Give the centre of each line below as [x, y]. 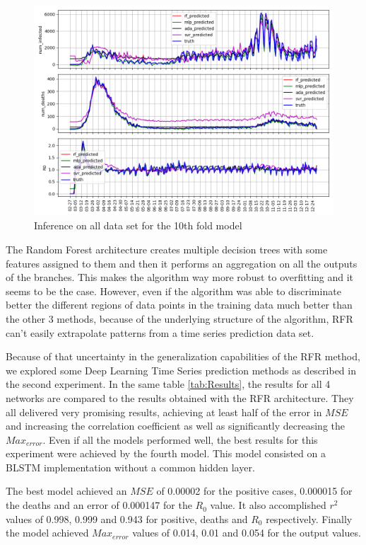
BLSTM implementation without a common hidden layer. [130, 467]
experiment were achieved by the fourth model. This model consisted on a [166, 453]
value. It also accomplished [268, 505]
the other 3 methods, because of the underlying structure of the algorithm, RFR [179, 318]
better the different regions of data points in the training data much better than [179, 305]
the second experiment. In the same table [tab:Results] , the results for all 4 [168, 384]
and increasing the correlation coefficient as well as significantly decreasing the [176, 426]
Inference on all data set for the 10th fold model [138, 225]
